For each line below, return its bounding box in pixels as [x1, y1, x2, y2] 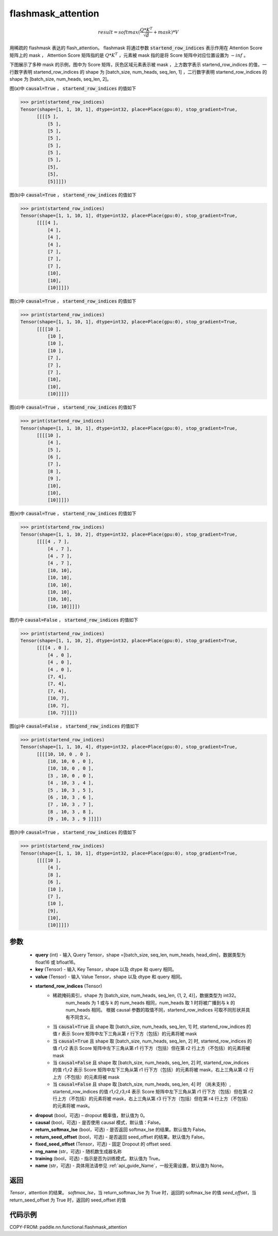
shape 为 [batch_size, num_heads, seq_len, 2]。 [9, 76, 112, 82]
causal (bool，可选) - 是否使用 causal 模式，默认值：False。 [35, 1120, 164, 1126]
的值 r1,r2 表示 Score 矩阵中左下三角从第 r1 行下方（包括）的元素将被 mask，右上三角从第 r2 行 [53, 1067, 254, 1073]
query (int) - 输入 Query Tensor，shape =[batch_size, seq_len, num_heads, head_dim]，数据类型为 [35, 952, 246, 958]
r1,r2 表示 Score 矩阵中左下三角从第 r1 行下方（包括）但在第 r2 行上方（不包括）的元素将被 [58, 1045, 251, 1051]
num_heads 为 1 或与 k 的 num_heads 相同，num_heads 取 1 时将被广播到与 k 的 [65, 999, 235, 1006]
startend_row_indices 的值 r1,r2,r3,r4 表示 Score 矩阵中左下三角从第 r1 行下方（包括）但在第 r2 [53, 1088, 253, 1094]
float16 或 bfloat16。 [35, 959, 78, 965]
